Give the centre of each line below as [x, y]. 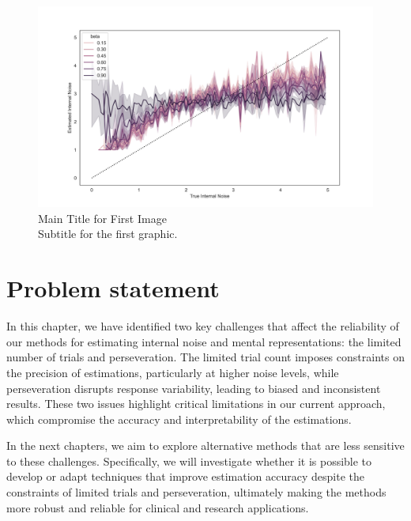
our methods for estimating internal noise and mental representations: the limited [204, 341]
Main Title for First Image [102, 218]
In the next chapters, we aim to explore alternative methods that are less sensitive [205, 445]
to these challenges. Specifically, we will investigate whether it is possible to [189, 461]
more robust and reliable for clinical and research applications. [158, 507]
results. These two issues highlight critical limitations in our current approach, [196, 404]
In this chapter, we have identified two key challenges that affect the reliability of [203, 326]
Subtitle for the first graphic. [108, 234]
